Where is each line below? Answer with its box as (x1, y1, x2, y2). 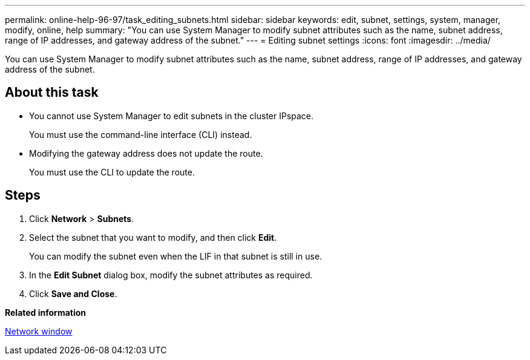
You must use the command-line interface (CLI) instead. (29, 129, 252, 140)
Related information (5, 307, 87, 318)
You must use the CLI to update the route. (29, 166, 195, 177)
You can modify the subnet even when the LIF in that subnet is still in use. (29, 250, 322, 261)
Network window (5, 326, 73, 336)
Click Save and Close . (29, 288, 117, 299)
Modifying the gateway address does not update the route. (29, 148, 263, 159)
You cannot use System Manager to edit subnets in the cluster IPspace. (29, 110, 314, 121)
